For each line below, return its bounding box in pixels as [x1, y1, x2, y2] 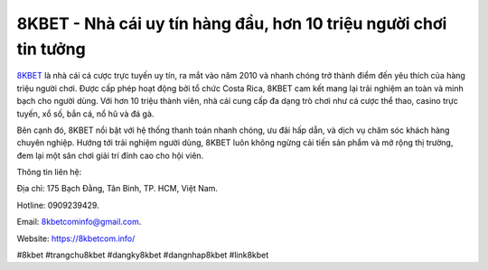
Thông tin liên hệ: [16, 167, 82, 178]
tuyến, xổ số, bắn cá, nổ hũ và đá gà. [16, 108, 155, 119]
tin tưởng [16, 39, 86, 59]
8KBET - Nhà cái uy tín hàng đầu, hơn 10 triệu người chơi [16, 14, 447, 33]
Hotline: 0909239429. [16, 200, 99, 210]
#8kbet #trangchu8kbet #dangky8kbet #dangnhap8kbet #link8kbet [16, 249, 269, 261]
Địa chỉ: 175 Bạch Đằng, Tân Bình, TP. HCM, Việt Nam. [16, 183, 219, 194]
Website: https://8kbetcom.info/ [16, 233, 136, 244]
